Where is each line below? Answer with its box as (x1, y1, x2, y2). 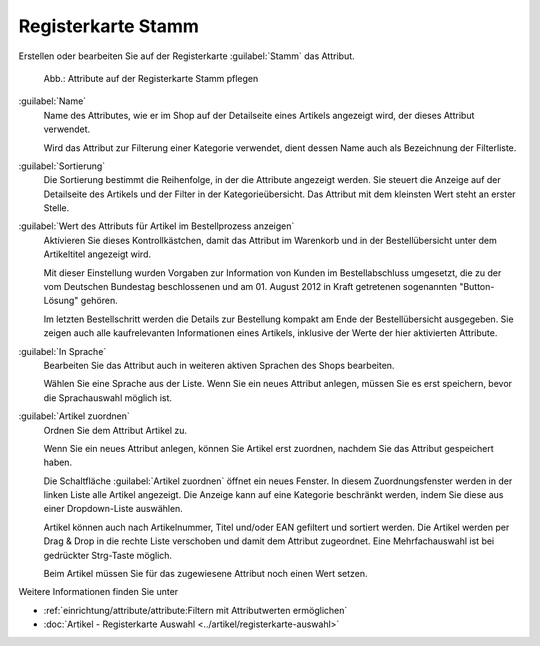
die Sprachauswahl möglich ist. (43, 391, 173, 404)
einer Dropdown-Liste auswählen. (43, 503, 184, 515)
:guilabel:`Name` (18, 95, 87, 107)
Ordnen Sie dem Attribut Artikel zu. (43, 424, 188, 436)
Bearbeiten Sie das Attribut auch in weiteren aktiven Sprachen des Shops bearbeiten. (43, 359, 395, 371)
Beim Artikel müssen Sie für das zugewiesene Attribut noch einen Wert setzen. (43, 568, 369, 580)
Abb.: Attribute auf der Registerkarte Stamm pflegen (43, 72, 259, 84)
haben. (43, 456, 73, 469)
